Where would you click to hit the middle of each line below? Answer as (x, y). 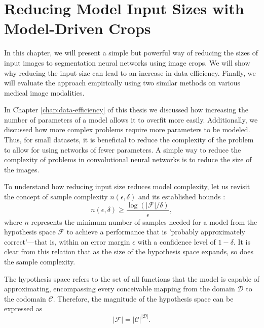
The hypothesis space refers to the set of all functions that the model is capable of (132, 278)
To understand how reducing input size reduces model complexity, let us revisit (127, 186)
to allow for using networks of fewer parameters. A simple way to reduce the (123, 149)
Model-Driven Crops (78, 28)
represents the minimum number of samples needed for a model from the (144, 221)
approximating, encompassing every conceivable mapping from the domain (120, 289)
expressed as (23, 308)
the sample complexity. (40, 262)
